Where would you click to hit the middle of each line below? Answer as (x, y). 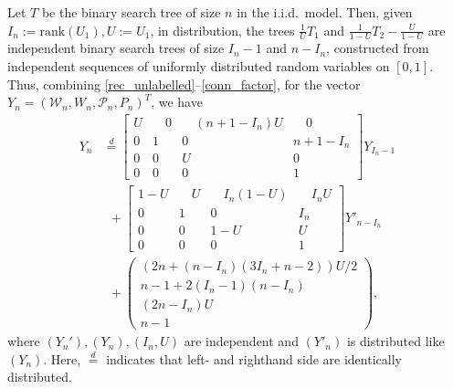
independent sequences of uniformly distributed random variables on (199, 66)
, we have (177, 102)
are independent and (241, 341)
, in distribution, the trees (222, 30)
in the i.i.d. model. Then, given (325, 12)
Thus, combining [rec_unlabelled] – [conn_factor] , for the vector (184, 84)
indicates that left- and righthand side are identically (254, 358)
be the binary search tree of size (131, 12)
